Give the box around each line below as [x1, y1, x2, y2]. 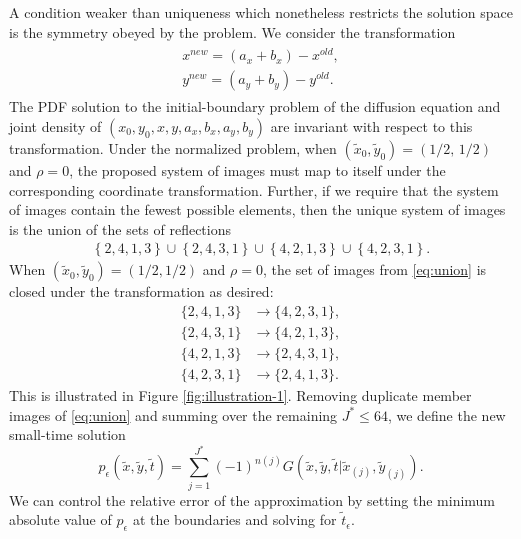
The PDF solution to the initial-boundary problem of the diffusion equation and [9, 96, 501, 117]
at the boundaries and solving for [132, 509, 337, 530]
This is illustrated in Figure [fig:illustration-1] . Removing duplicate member [9, 385, 472, 406]
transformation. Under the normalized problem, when [9, 137, 337, 158]
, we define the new [387, 404, 506, 425]
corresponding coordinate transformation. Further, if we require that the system [9, 179, 499, 200]
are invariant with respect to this [270, 115, 473, 136]
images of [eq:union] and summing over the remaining [9, 404, 338, 425]
